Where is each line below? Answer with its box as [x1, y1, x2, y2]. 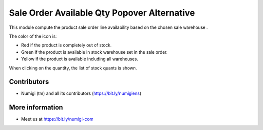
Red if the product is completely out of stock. [21, 42, 112, 48]
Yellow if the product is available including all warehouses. [21, 56, 138, 62]
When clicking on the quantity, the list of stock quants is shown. [9, 65, 137, 71]
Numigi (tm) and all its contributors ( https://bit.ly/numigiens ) [21, 90, 142, 96]
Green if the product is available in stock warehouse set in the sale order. [21, 49, 168, 55]
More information [9, 103, 63, 112]
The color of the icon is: [9, 33, 57, 39]
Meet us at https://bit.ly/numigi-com [21, 116, 94, 122]
